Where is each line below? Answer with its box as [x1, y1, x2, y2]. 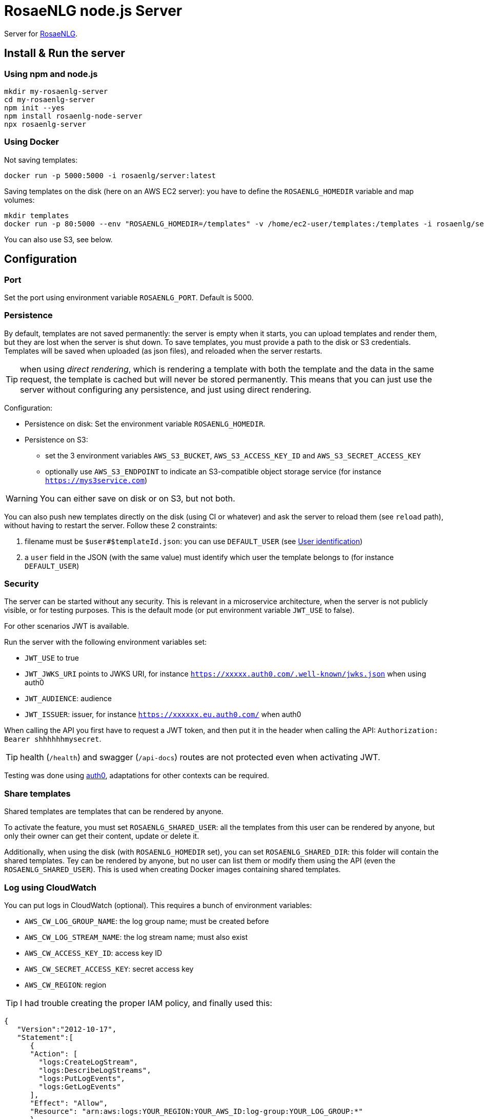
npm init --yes [4, 103, 65, 112]
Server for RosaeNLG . [4, 29, 78, 38]
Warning [6, 493, 38, 504]
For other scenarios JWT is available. [4, 622, 129, 631]
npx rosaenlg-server [4, 120, 87, 128]
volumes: [4, 195, 35, 204]
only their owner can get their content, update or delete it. [4, 832, 199, 841]
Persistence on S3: [25, 435, 88, 444]
